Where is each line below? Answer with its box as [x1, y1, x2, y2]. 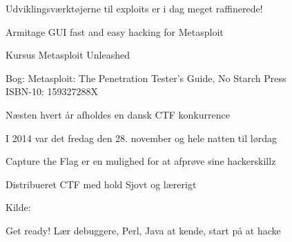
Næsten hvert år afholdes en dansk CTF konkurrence [6, 107, 230, 121]
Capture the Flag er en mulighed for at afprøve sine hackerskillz [6, 154, 276, 168]
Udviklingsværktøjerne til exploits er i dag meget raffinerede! [6, 1, 263, 15]
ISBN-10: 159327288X [6, 84, 98, 99]
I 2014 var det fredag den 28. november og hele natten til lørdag [6, 130, 277, 145]
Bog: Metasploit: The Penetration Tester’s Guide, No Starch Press [6, 70, 286, 85]
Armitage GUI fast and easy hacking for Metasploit [6, 24, 224, 39]
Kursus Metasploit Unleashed [6, 48, 130, 62]
